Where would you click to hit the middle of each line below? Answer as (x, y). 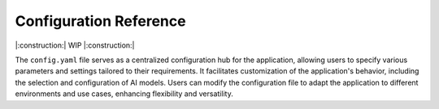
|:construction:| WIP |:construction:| (75, 45)
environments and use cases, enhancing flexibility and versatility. (124, 94)
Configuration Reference (100, 21)
